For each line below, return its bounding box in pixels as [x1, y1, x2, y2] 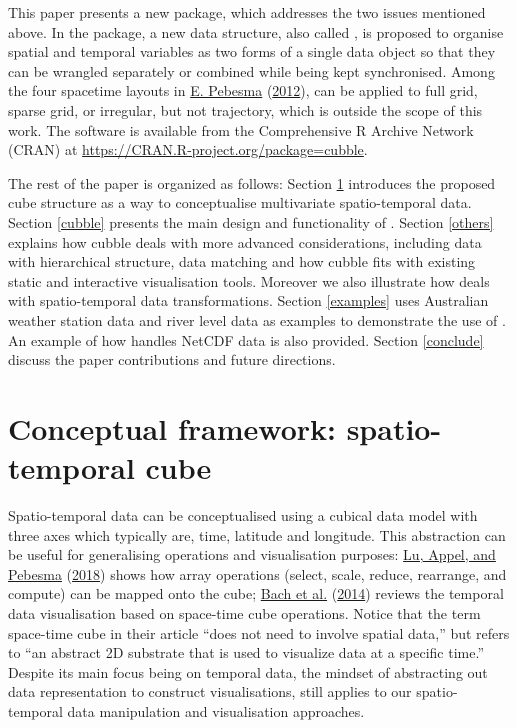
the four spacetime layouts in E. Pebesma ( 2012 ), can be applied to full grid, [8, 80, 478, 101]
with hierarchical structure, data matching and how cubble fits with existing [8, 251, 476, 272]
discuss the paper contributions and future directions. [8, 349, 336, 370]
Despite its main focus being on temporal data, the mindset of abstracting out [8, 661, 488, 682]
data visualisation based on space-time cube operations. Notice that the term [8, 602, 481, 623]
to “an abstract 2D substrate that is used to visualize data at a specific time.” [8, 642, 484, 663]
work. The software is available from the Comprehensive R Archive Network [8, 119, 474, 140]
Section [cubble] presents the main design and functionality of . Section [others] [8, 211, 494, 232]
